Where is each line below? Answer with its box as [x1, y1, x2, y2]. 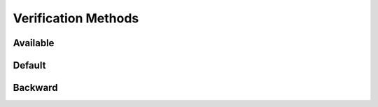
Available [13, 37, 55, 49]
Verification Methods [13, 10, 139, 26]
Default [13, 59, 46, 71]
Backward [13, 82, 58, 94]
